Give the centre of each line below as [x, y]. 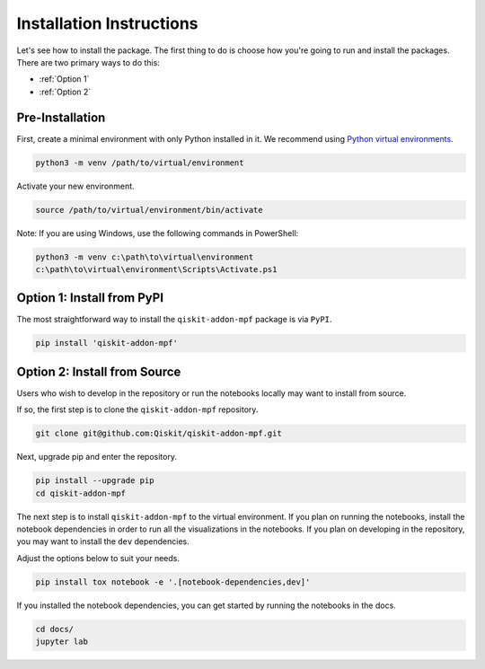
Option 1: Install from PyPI [90, 298]
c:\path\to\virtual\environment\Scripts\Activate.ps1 [156, 269]
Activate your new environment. [75, 186]
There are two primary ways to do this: [88, 62]
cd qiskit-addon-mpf [80, 493]
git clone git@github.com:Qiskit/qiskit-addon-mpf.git [159, 434]
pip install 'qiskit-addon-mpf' [107, 343]
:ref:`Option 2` [65, 92]
